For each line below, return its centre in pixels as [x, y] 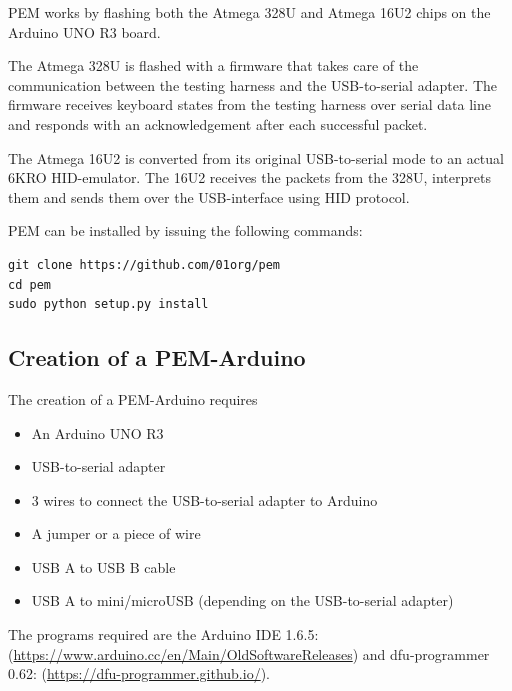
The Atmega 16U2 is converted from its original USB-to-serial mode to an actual [256, 157]
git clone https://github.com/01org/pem [144, 264]
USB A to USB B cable [103, 566]
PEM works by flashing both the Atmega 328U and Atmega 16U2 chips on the [249, 12]
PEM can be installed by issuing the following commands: [185, 230]
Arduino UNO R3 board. [84, 31]
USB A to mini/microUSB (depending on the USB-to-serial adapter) [242, 600]
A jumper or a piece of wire [116, 533]
